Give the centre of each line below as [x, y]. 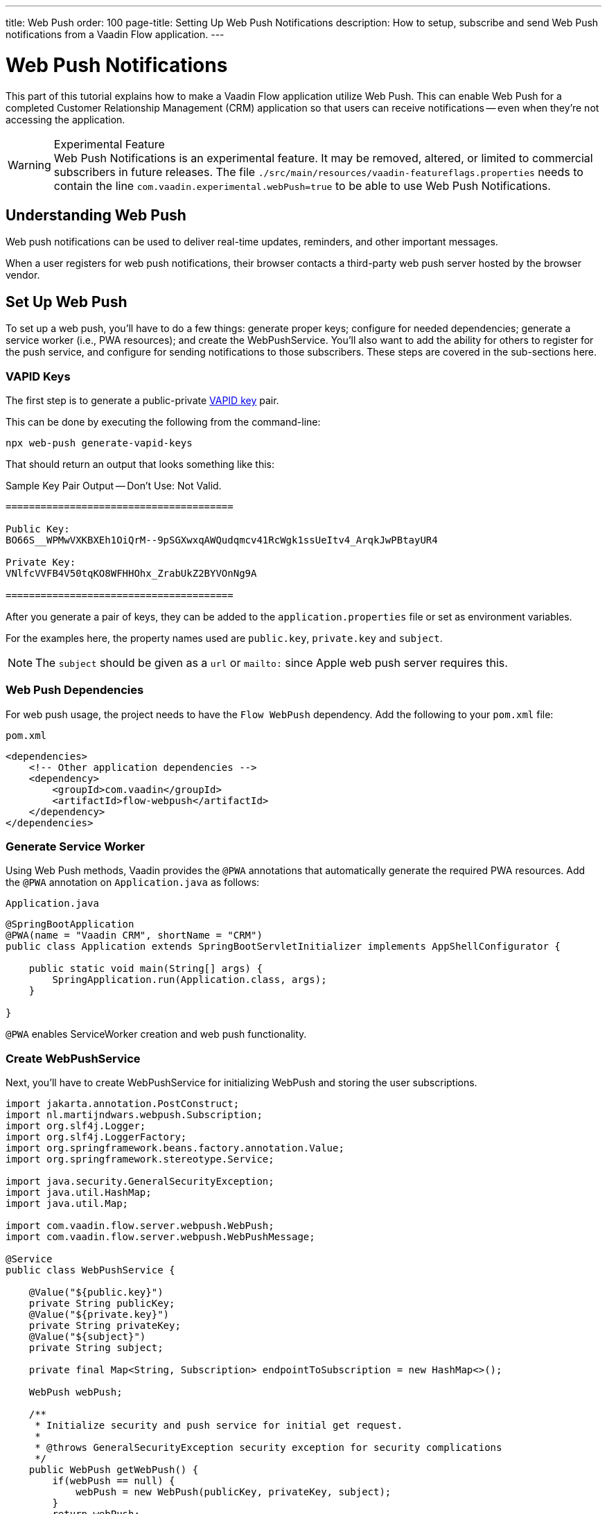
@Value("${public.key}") [96, 1293]
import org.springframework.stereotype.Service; [140, 1159]
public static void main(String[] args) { [146, 969]
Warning [29, 165]
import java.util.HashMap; [79, 1193]
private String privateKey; [105, 1326]
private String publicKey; [102, 1304]
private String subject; [96, 1348]
